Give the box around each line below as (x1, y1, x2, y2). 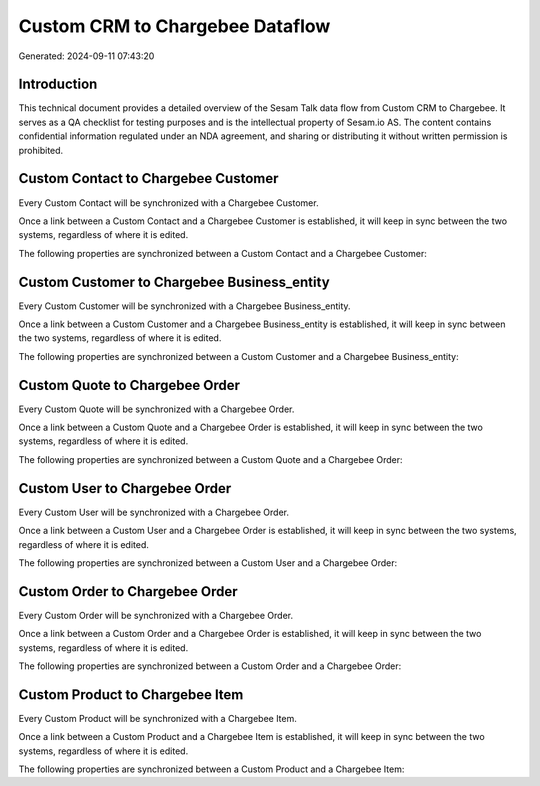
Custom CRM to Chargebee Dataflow (18, 15, 331, 37)
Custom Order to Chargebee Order (18, 583, 239, 600)
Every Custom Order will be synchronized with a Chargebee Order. (18, 609, 294, 621)
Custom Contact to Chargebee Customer (18, 170, 279, 187)
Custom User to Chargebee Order (18, 480, 232, 497)
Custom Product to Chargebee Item (18, 686, 244, 703)
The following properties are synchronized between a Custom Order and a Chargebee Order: (18, 660, 402, 672)
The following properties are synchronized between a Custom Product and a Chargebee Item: (18, 763, 405, 775)
